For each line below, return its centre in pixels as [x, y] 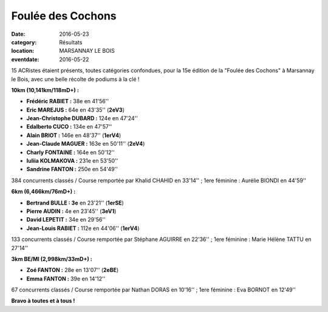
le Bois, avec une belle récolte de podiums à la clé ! [75, 79]
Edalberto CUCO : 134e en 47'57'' [69, 127]
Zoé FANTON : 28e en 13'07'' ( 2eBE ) [73, 270]
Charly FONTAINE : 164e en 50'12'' [70, 152]
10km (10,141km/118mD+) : [45, 90]
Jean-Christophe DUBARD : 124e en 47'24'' [82, 118]
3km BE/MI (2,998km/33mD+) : [52, 259]
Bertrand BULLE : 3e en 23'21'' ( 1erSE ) [75, 203]
